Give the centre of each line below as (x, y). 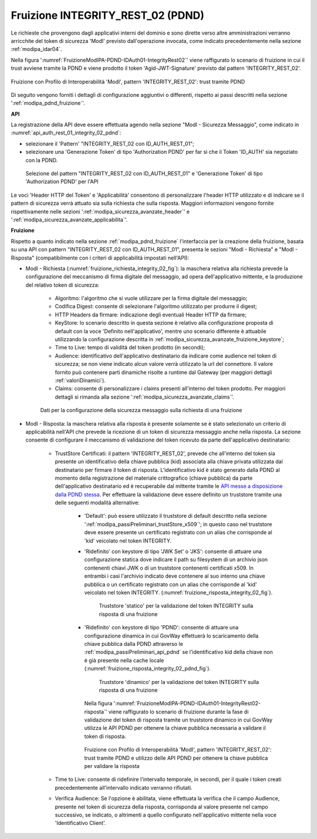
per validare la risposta (112, 766)
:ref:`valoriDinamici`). (80, 380)
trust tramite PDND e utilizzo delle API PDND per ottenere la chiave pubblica (176, 758)
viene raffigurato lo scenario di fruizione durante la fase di (178, 712)
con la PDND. (42, 160)
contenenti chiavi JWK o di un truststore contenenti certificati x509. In (169, 568)
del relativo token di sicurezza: (63, 285)
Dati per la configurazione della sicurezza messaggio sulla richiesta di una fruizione (141, 410)
